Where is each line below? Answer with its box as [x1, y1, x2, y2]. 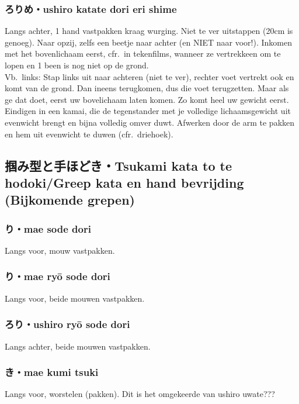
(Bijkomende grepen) [5, 191, 135, 209]
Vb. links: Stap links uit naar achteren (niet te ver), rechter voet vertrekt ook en [5, 70, 294, 82]
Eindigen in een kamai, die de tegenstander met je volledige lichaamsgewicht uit [5, 105, 291, 117]
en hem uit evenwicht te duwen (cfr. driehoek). [5, 127, 173, 140]
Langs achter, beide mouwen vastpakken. [5, 340, 151, 352]
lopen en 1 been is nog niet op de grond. [5, 59, 149, 71]
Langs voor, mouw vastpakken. [5, 244, 115, 256]
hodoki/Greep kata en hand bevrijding [5, 173, 244, 191]
